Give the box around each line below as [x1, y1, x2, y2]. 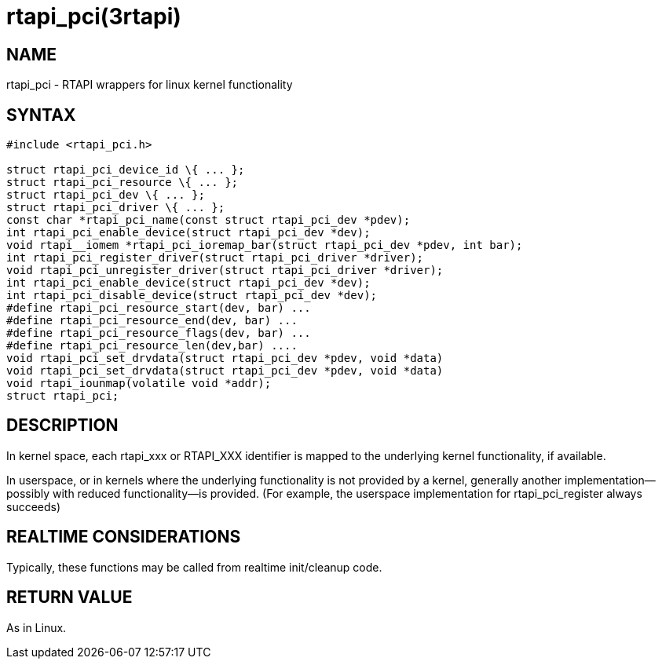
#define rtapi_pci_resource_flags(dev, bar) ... [6, 327, 311, 340]
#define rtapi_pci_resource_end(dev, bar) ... [6, 314, 298, 327]
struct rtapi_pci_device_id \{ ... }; [6, 163, 245, 177]
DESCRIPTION [6, 415, 119, 436]
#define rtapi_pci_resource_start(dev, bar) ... [6, 301, 311, 315]
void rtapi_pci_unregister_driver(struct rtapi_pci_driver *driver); [6, 264, 444, 277]
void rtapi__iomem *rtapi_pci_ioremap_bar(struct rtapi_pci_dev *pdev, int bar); [6, 239, 523, 252]
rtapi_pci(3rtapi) [6, 3, 181, 30]
